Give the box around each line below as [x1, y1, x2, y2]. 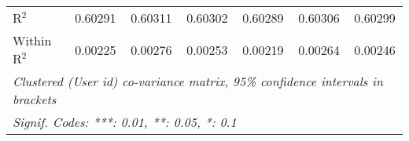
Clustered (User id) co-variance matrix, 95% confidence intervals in [13, 72, 384, 90]
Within [13, 31, 52, 49]
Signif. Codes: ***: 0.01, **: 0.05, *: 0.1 [13, 113, 237, 131]
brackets [13, 90, 57, 108]
